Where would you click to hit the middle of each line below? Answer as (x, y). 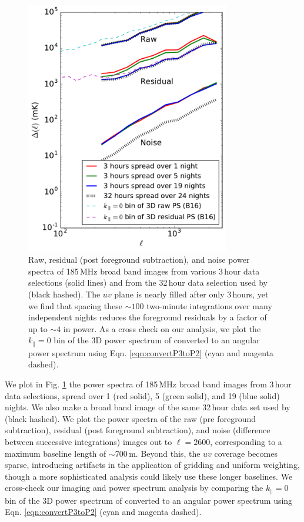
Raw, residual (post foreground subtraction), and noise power (139, 260)
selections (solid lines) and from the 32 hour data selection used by (148, 282)
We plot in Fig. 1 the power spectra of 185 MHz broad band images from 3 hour (148, 384)
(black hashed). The (64, 294)
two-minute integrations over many (209, 305)
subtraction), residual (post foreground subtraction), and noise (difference (138, 430)
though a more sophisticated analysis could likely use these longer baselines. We (149, 476)
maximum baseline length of (56, 453)
